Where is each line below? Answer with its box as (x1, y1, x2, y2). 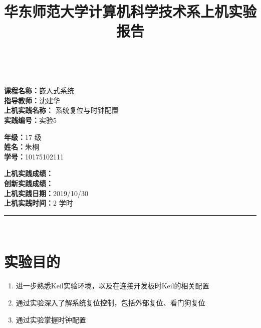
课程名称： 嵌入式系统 (4, 85, 74, 96)
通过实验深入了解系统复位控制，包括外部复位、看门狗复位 (16, 297, 205, 307)
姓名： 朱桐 (4, 141, 39, 152)
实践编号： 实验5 (4, 114, 57, 125)
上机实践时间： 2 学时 (4, 198, 73, 208)
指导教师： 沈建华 (4, 95, 60, 105)
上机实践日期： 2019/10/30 (4, 188, 88, 198)
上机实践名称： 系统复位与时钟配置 (4, 105, 119, 115)
